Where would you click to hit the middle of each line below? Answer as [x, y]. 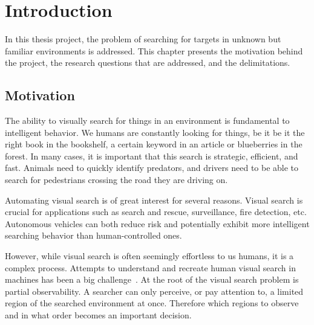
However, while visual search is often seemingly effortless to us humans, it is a [149, 256]
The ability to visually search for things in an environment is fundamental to [147, 121]
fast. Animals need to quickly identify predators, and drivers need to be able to [152, 168]
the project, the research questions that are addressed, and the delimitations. [148, 63]
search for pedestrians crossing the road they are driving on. [116, 180]
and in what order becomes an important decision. [98, 315]
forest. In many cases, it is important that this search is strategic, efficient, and [152, 156]
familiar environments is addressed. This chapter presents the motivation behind [154, 50]
